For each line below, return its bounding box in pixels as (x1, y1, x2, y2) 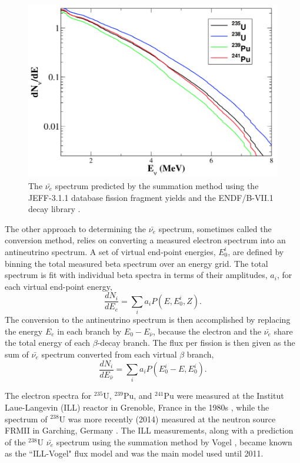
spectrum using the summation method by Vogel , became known (56, 435, 292, 448)
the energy (5, 325, 43, 337)
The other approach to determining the (5, 222, 146, 234)
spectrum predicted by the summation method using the (55, 180, 259, 192)
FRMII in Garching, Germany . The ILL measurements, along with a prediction (5, 424, 294, 436)
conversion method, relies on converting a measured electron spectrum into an (5, 234, 286, 246)
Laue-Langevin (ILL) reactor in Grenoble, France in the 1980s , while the (5, 401, 269, 413)
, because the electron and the (152, 325, 262, 337)
